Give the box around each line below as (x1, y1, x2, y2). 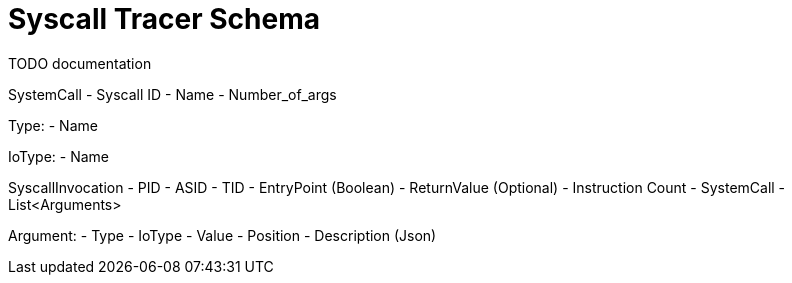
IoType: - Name (8, 147, 110, 165)
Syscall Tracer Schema (8, 2, 320, 36)
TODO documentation (8, 54, 152, 72)
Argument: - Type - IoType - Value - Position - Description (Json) (8, 226, 437, 244)
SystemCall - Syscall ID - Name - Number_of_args (8, 85, 337, 103)
